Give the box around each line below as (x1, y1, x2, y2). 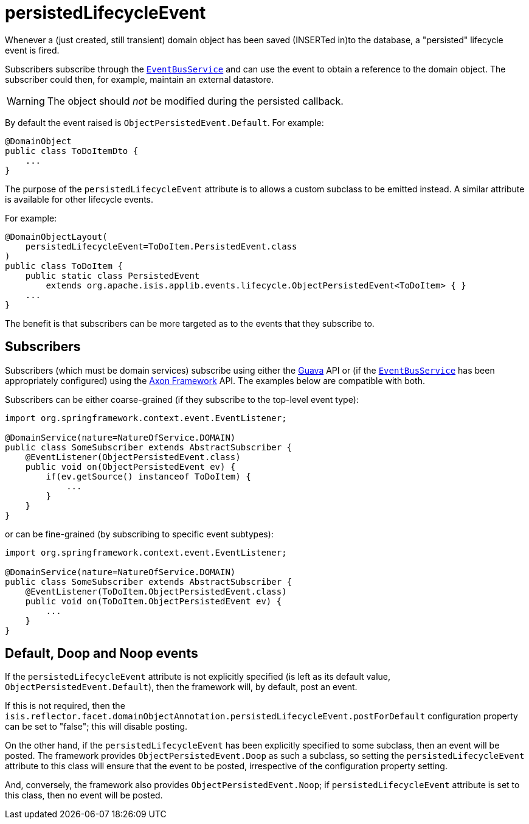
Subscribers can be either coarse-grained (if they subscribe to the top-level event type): (5, 394, 359, 405)
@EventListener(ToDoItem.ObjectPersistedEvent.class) (25, 586, 287, 596)
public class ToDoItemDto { (5, 145, 139, 156)
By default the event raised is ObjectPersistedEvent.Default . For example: (5, 117, 324, 128)
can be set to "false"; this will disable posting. (5, 721, 188, 732)
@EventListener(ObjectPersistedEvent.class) (25, 452, 241, 462)
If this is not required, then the (5, 700, 125, 711)
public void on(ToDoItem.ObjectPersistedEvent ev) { (25, 596, 282, 606)
